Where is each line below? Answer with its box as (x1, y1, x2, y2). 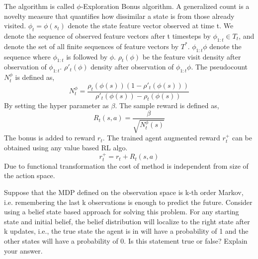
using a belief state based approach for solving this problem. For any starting (4, 206, 239, 217)
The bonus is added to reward (4, 132, 95, 143)
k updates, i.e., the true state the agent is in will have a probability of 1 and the (4, 226, 249, 236)
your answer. (4, 245, 43, 256)
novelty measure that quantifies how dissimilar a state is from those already (4, 10, 235, 21)
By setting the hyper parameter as (4, 100, 109, 111)
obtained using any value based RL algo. (4, 142, 128, 153)
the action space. (4, 170, 55, 181)
